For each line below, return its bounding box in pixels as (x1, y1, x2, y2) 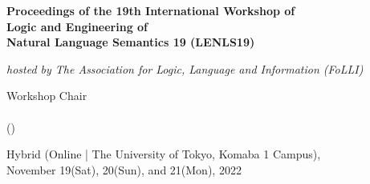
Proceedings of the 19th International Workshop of (6, 2, 295, 18)
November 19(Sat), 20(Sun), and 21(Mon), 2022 (6, 161, 242, 178)
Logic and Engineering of (6, 18, 148, 34)
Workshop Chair (6, 87, 87, 104)
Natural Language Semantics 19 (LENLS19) (6, 34, 255, 50)
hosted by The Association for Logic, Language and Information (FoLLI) (6, 60, 364, 77)
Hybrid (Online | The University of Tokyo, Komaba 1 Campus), (6, 146, 321, 162)
